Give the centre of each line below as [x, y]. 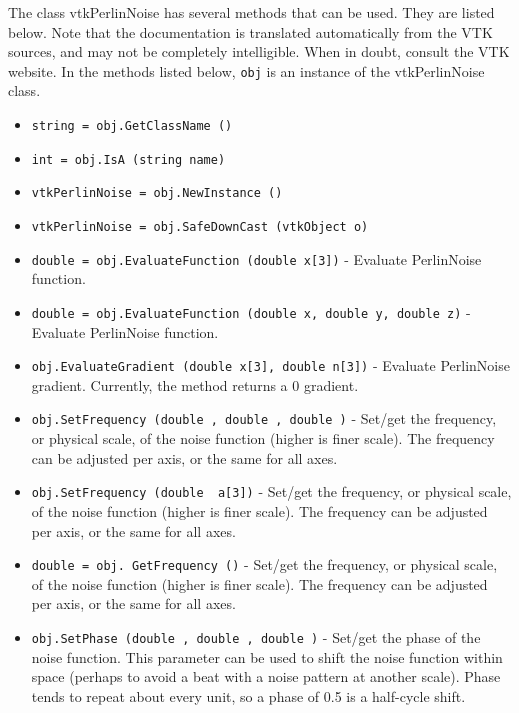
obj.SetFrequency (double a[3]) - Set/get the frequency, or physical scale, [271, 491]
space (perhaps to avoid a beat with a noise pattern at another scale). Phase [266, 676]
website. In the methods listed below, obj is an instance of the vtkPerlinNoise [246, 70]
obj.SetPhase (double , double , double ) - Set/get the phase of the [256, 636]
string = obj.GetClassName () [132, 126]
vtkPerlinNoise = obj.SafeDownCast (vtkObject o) [200, 227]
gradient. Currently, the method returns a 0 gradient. [195, 384]
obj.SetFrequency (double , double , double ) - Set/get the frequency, [264, 418]
